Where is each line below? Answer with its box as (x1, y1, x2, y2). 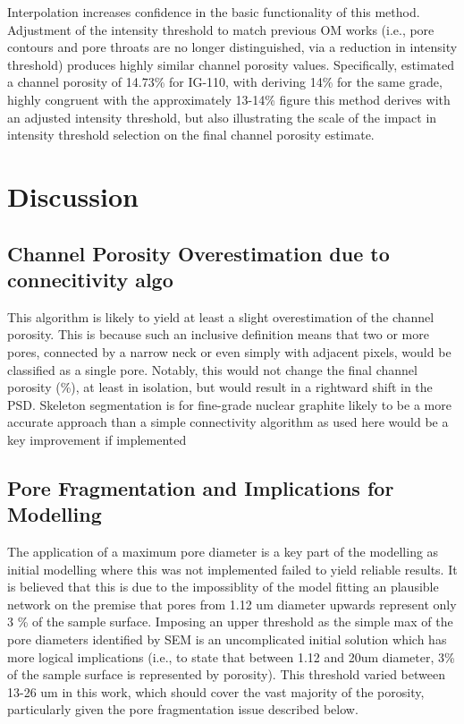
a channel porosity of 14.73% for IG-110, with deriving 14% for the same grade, (7, 72, 443, 91)
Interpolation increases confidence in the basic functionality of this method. (7, 3, 420, 21)
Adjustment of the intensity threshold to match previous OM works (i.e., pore (7, 20, 434, 38)
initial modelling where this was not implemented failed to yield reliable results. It (7, 559, 458, 578)
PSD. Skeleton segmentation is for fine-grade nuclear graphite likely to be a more (7, 395, 451, 413)
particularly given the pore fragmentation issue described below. (7, 700, 359, 719)
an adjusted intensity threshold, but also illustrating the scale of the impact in (7, 107, 437, 126)
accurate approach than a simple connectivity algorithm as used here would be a (7, 413, 449, 431)
